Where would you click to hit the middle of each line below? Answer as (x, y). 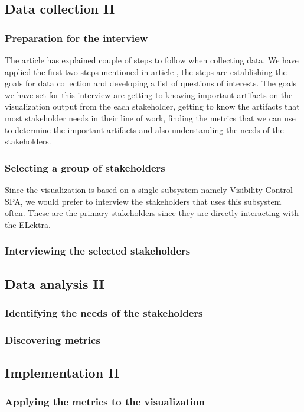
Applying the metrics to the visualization (105, 402)
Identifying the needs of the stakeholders (104, 312)
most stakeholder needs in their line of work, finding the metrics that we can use (150, 118)
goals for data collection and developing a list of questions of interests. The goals (151, 83)
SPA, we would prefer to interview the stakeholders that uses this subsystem (143, 201)
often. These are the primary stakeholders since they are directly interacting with (152, 213)
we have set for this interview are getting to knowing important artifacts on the (149, 94)
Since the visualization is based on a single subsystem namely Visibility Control (149, 189)
